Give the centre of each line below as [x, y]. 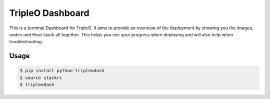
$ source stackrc [41, 78]
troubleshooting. [26, 42]
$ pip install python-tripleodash [62, 71]
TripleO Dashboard [49, 13]
